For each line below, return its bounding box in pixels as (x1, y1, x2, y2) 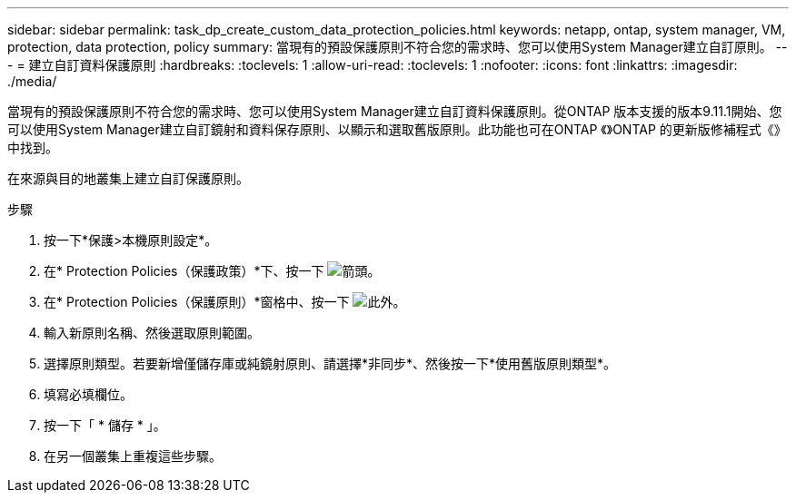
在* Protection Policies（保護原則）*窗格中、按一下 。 (44, 294, 406, 309)
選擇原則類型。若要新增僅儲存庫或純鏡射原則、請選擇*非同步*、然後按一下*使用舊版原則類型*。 (44, 356, 617, 371)
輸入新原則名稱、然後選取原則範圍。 (44, 325, 260, 340)
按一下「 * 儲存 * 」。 (44, 417, 166, 433)
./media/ (7, 74, 57, 89)
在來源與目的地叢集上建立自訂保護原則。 (7, 171, 249, 186)
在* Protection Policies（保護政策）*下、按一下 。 (44, 263, 381, 279)
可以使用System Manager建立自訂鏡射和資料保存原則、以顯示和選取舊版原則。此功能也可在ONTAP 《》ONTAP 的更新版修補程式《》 (7, 122, 787, 137)
